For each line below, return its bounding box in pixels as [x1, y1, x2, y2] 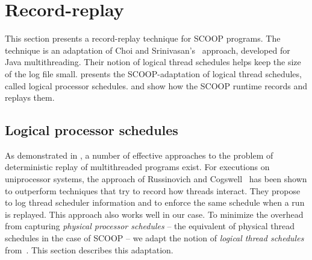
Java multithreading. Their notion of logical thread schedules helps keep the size [5, 55, 301, 68]
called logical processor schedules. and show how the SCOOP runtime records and [5, 79, 308, 92]
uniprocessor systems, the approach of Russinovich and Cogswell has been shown [5, 173, 307, 185]
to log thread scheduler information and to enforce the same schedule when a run [5, 196, 305, 209]
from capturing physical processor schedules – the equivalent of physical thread [5, 220, 295, 232]
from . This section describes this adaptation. [5, 243, 173, 256]
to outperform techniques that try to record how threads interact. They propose [5, 184, 301, 197]
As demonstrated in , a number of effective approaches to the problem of [5, 148, 273, 161]
